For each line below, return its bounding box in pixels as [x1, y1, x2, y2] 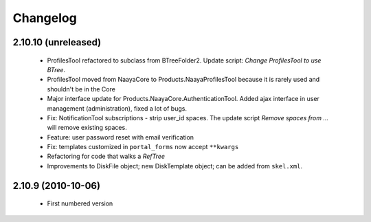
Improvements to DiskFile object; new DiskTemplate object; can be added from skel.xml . [47, 162, 302, 170]
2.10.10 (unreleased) [12, 36, 102, 48]
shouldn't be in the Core [47, 85, 116, 93]
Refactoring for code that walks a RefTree [47, 152, 165, 161]
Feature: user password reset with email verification [47, 133, 194, 141]
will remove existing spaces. [47, 124, 127, 132]
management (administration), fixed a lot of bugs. [47, 104, 187, 113]
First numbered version [47, 199, 113, 208]
